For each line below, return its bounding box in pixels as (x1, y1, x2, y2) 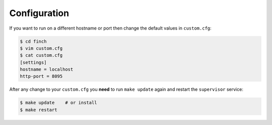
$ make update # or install (20, 100, 98, 105)
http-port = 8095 (20, 73, 63, 79)
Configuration (9, 8, 70, 19)
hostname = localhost (20, 67, 74, 72)
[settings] (20, 59, 47, 65)
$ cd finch (20, 38, 47, 44)
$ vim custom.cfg (20, 45, 63, 51)
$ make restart (20, 107, 57, 112)
